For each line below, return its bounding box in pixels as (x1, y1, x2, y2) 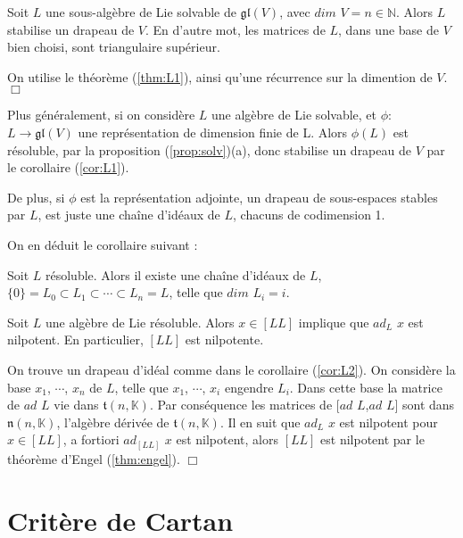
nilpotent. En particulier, (7, 330, 144, 349)
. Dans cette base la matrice (289, 377, 442, 396)
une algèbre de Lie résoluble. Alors (45, 312, 235, 331)
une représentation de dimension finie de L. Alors (78, 122, 348, 141)
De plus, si (7, 187, 65, 206)
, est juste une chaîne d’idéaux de (37, 205, 220, 224)
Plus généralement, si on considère (7, 105, 195, 124)
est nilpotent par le (320, 430, 425, 449)
